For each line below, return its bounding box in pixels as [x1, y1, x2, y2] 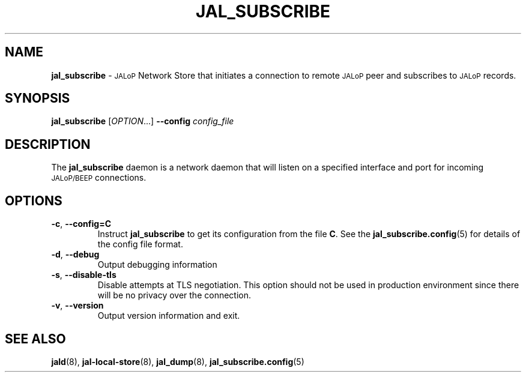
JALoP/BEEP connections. [51, 172, 147, 183]
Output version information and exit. [97, 310, 240, 321]
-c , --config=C [51, 219, 111, 229]
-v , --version [51, 300, 104, 311]
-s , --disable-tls [51, 270, 116, 280]
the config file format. [97, 239, 183, 250]
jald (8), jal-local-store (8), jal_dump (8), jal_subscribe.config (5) [51, 356, 304, 367]
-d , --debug [51, 249, 100, 260]
